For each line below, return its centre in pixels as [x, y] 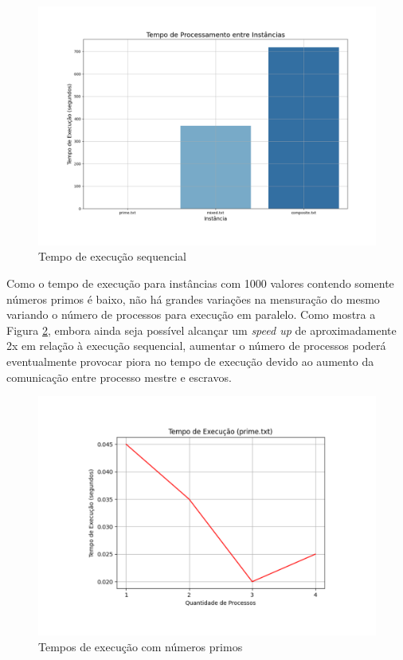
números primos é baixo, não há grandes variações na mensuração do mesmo [193, 299]
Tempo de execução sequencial [112, 256]
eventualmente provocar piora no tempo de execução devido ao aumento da [190, 361]
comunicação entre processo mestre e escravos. [119, 377]
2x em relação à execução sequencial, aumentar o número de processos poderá [196, 346]
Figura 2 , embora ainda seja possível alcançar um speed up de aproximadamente [201, 330]
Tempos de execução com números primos [141, 646]
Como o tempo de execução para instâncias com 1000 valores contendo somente [200, 283]
